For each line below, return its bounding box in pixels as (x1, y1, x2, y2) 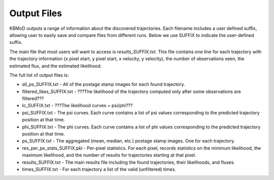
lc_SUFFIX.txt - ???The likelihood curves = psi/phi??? (22, 103, 133, 109)
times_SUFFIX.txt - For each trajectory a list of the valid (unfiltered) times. (22, 166, 176, 172)
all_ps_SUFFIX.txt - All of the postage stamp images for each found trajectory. (22, 81, 185, 87)
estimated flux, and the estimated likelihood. (9, 63, 102, 69)
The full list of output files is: (9, 72, 69, 78)
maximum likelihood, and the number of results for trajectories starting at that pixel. (22, 152, 196, 158)
